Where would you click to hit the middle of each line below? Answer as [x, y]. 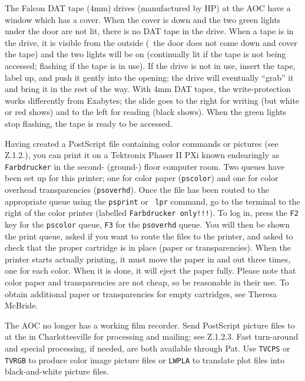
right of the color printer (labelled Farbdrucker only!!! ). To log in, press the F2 [152, 213]
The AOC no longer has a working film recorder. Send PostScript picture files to [150, 325]
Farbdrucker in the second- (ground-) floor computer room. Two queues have [145, 166]
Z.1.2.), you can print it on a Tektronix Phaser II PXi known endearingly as [142, 155]
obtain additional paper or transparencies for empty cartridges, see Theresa [141, 293]
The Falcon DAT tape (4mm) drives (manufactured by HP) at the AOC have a [148, 8]
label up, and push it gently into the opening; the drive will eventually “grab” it [149, 77]
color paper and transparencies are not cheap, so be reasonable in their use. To [147, 282]
